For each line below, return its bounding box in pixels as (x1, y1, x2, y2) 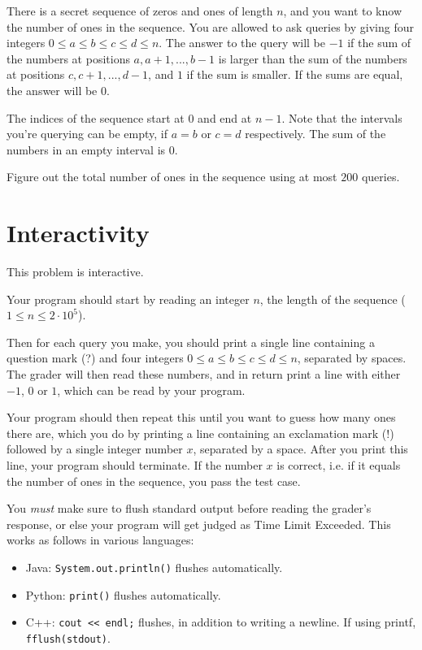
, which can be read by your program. (57, 381, 246, 398)
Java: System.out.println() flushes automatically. (25, 558, 283, 575)
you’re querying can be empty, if (7, 125, 168, 142)
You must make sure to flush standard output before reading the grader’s (7, 500, 372, 517)
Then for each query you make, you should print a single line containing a (7, 333, 375, 350)
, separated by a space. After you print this (193, 440, 408, 457)
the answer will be (7, 81, 98, 98)
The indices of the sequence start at (7, 109, 185, 126)
